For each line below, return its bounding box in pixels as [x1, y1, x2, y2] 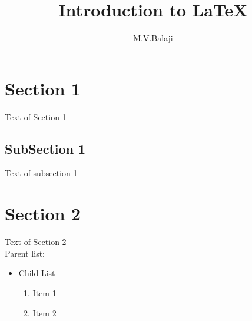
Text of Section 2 [5, 236, 67, 248]
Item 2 [32, 306, 57, 319]
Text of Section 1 [5, 110, 67, 123]
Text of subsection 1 [5, 167, 78, 179]
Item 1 [32, 286, 57, 299]
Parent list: [5, 247, 45, 259]
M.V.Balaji [133, 32, 173, 44]
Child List [18, 267, 55, 279]
